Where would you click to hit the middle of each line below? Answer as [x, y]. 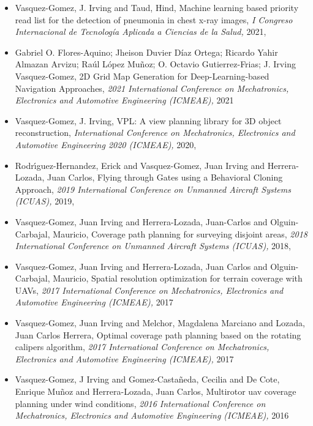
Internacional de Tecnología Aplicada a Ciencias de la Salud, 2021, [141, 32]
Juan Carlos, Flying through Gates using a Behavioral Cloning [165, 177]
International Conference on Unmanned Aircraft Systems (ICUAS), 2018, [153, 246]
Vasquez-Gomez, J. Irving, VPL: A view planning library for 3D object [148, 120]
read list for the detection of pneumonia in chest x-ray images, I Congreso [154, 19]
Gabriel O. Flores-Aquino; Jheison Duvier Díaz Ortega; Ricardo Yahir [146, 52]
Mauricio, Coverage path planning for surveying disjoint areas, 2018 [180, 234]
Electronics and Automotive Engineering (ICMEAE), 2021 [124, 100]
